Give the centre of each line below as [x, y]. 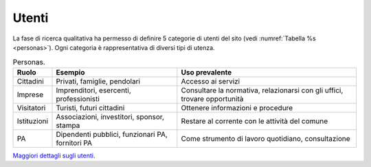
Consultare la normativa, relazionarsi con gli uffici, [262, 90]
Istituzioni [32, 121]
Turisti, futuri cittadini [90, 107]
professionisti [78, 99]
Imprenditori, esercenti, [94, 90]
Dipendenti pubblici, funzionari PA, [112, 134]
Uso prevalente [206, 72]
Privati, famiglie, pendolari [98, 81]
